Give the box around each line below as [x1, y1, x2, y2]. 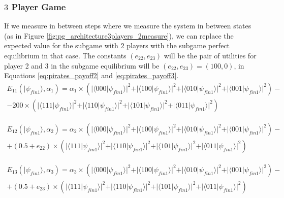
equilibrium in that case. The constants [4, 50, 127, 60]
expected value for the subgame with [4, 40, 118, 51]
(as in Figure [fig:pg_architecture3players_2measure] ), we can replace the [4, 30, 234, 41]
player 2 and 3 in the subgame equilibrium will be [4, 60, 160, 71]
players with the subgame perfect [127, 40, 230, 51]
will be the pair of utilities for [164, 50, 257, 60]
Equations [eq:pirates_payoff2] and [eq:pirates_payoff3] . [4, 70, 179, 81]
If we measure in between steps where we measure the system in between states [4, 20, 251, 31]
